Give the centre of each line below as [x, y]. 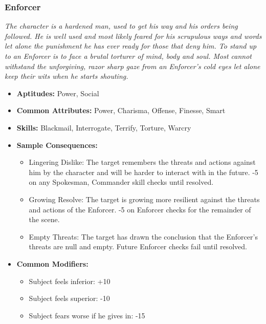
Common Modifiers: [52, 263]
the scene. [44, 219]
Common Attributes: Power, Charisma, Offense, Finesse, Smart [121, 110]
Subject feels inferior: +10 [70, 281]
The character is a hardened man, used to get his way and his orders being [121, 26]
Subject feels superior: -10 [69, 298]
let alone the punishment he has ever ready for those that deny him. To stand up [131, 46]
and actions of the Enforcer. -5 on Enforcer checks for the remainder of [140, 209]
